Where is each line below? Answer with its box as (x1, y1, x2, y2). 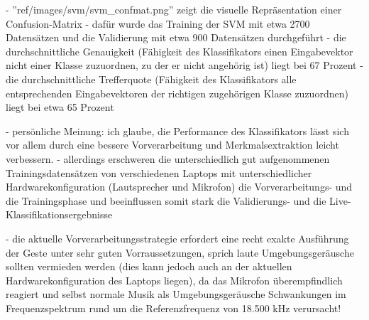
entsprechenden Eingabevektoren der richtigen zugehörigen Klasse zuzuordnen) (6, 85, 348, 100)
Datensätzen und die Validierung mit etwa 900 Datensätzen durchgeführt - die (6, 30, 346, 45)
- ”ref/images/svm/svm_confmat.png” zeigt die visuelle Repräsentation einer (6, 2, 342, 16)
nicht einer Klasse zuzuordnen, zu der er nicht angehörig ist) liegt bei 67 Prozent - (6, 58, 363, 73)
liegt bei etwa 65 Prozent (6, 100, 114, 114)
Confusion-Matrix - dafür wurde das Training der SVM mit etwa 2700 (6, 16, 310, 31)
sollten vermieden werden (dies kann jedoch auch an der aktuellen (6, 259, 292, 274)
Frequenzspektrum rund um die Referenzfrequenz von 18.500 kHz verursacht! (6, 300, 341, 315)
